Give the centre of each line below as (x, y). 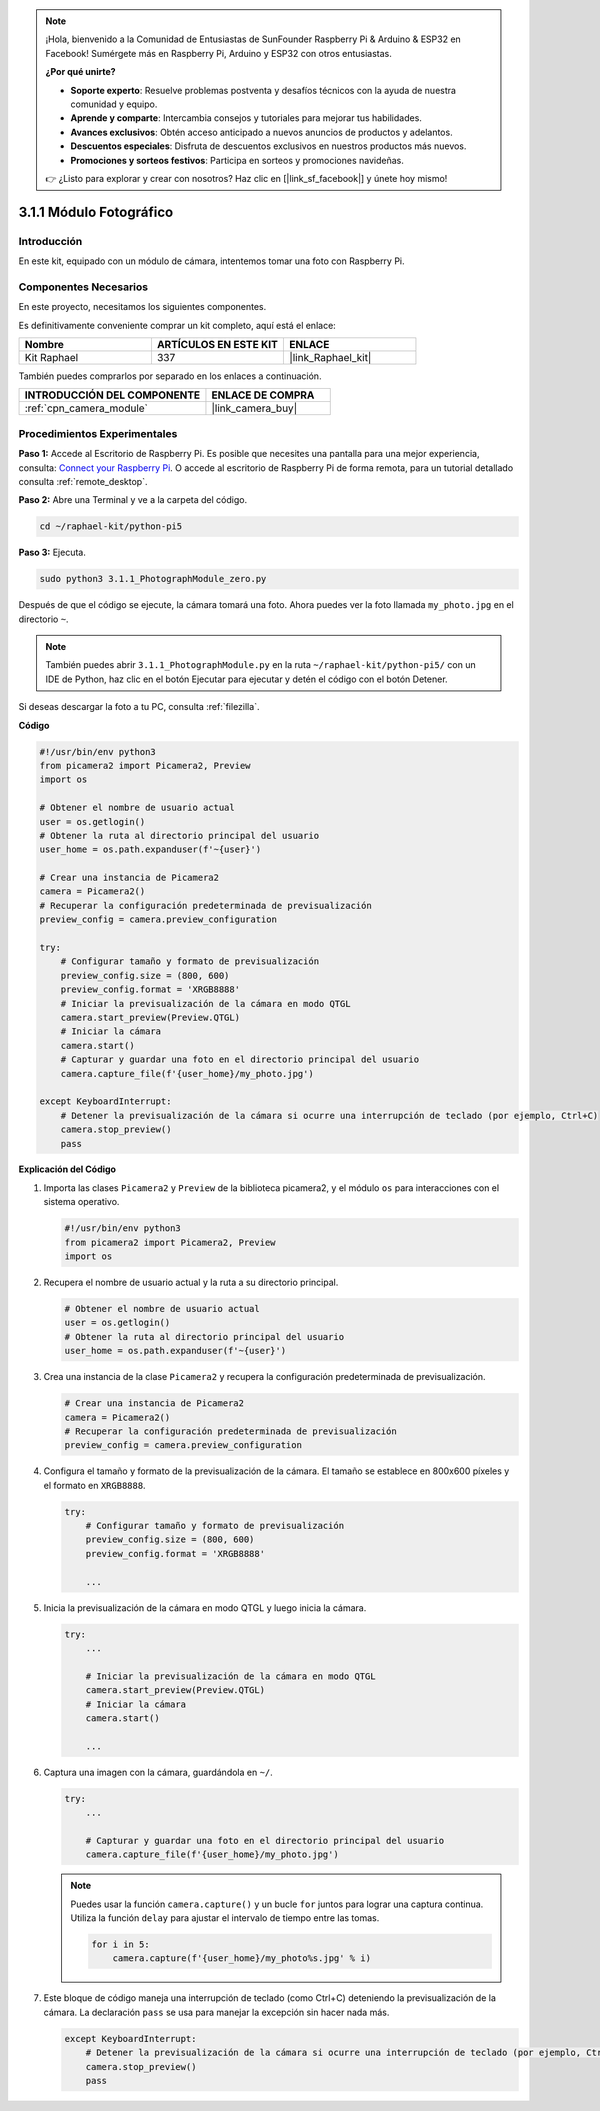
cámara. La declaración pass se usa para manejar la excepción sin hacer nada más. (216, 2012)
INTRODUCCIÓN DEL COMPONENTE (112, 395)
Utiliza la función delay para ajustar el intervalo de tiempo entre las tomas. (225, 1918)
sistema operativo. (81, 1202)
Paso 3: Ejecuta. (52, 552)
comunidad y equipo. (114, 104)
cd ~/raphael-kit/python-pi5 (111, 526)
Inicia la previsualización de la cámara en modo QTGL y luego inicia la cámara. (205, 1607)
